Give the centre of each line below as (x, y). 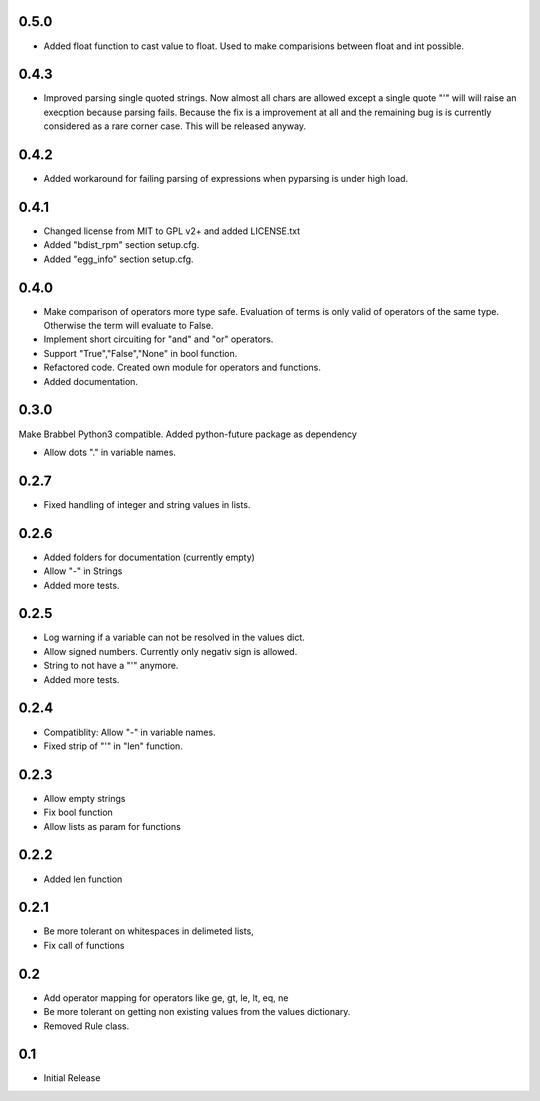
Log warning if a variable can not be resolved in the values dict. (174, 637)
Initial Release (72, 1078)
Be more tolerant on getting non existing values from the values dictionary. (197, 1012)
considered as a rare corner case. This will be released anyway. (175, 126)
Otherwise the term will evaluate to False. (128, 326)
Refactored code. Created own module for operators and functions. (182, 367)
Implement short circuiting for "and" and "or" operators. (158, 339)
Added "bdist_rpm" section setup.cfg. (121, 245)
